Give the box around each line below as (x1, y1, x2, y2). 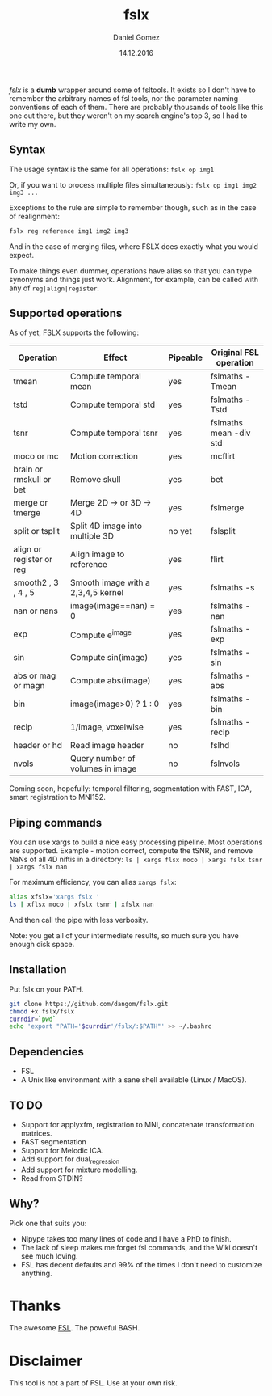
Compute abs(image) (70, 675, 152, 687)
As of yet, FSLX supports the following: (9, 328, 140, 337)
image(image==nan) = (70, 600, 156, 611)
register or (13, 554, 53, 565)
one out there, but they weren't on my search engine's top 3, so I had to (9, 111, 248, 121)
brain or (13, 463, 44, 475)
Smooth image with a (70, 577, 150, 588)
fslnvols (210, 758, 241, 769)
